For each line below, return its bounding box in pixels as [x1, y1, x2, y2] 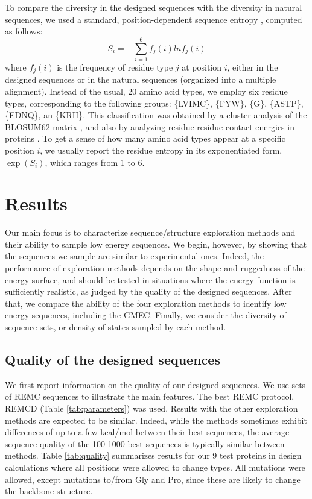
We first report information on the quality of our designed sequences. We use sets [5, 378, 306, 391]
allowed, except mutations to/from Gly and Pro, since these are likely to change [5, 472, 301, 485]
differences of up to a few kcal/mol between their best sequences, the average [5, 425, 290, 438]
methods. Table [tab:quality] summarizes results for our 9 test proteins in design [5, 449, 302, 462]
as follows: [5, 25, 43, 37]
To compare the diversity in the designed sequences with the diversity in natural [5, 1, 302, 13]
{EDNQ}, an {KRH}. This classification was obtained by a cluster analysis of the [5, 108, 307, 121]
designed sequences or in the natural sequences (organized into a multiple [5, 73, 276, 86]
